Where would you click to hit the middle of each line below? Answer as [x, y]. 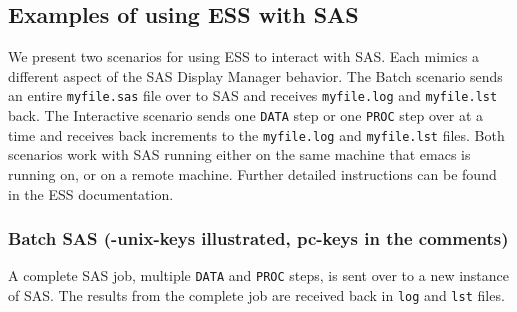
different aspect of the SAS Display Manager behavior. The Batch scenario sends [255, 75]
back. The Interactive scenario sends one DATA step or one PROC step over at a [246, 115]
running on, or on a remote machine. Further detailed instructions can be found [252, 173]
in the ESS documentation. [91, 193]
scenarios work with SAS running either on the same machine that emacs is [239, 154]
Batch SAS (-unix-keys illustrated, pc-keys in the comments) [258, 238]
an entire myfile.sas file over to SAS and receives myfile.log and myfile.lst [253, 95]
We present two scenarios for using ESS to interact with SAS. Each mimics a [244, 56]
